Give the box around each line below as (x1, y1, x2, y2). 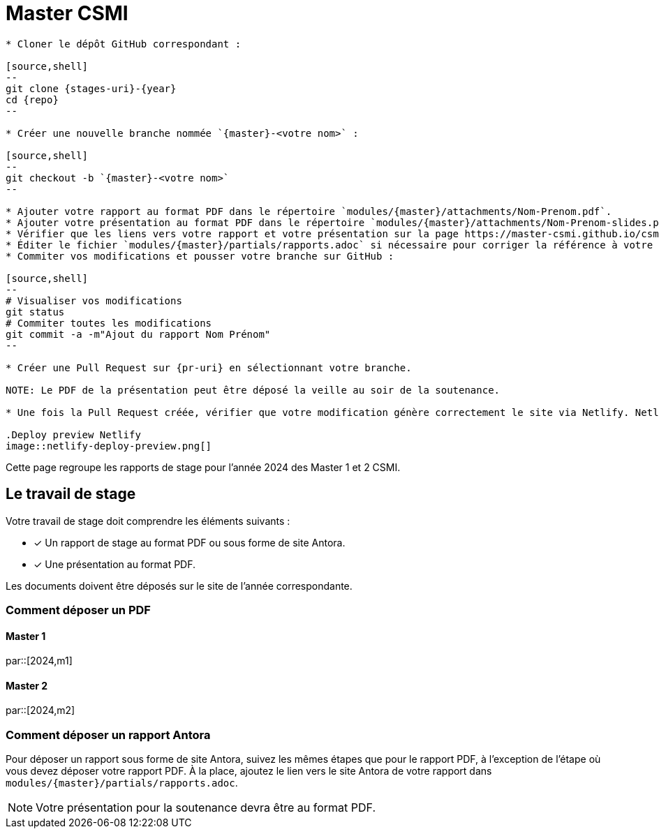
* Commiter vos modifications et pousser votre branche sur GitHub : (6, 250, 394, 262)
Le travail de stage (6, 485, 136, 503)
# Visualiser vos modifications (6, 295, 182, 306)
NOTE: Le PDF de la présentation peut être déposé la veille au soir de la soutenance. (6, 384, 501, 396)
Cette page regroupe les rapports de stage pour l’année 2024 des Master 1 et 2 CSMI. (6, 461, 401, 473)
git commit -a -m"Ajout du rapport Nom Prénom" (6, 328, 271, 340)
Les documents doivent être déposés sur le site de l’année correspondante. (6, 579, 353, 592)
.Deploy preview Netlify (6, 429, 141, 440)
